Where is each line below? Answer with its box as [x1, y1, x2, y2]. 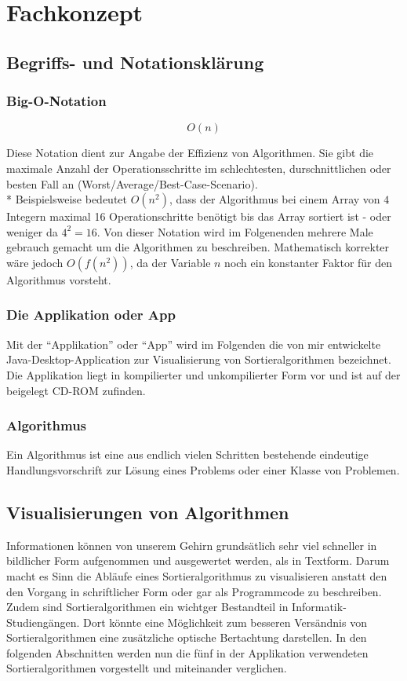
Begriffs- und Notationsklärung [6, 49, 264, 74]
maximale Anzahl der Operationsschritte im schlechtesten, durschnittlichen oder [6, 159, 391, 176]
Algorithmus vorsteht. [6, 271, 111, 287]
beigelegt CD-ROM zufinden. [6, 382, 146, 398]
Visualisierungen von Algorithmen [6, 500, 289, 524]
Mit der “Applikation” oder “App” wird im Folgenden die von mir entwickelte [6, 335, 381, 352]
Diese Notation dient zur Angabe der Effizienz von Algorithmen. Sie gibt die [6, 145, 374, 161]
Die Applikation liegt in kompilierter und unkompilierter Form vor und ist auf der [6, 366, 401, 383]
